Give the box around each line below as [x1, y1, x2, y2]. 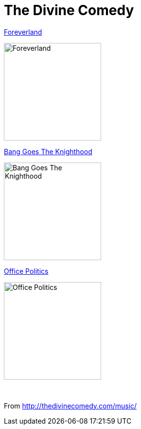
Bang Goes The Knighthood [4, 147, 92, 156]
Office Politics [4, 266, 49, 275]
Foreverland [4, 27, 42, 36]
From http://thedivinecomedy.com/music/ [4, 401, 137, 410]
